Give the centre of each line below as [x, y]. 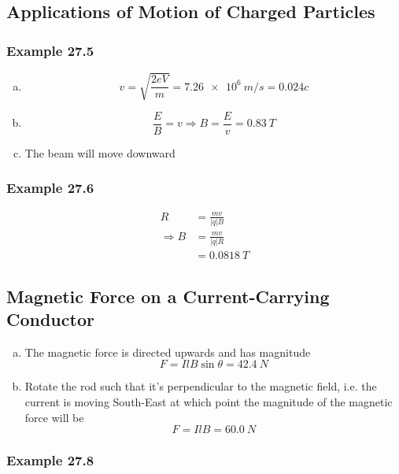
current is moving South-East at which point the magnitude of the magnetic [209, 401]
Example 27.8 [50, 460]
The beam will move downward [100, 152]
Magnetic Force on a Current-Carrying [168, 296]
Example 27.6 [50, 188]
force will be [54, 417]
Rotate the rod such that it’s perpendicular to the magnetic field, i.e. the [201, 386]
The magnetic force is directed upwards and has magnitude [168, 352]
